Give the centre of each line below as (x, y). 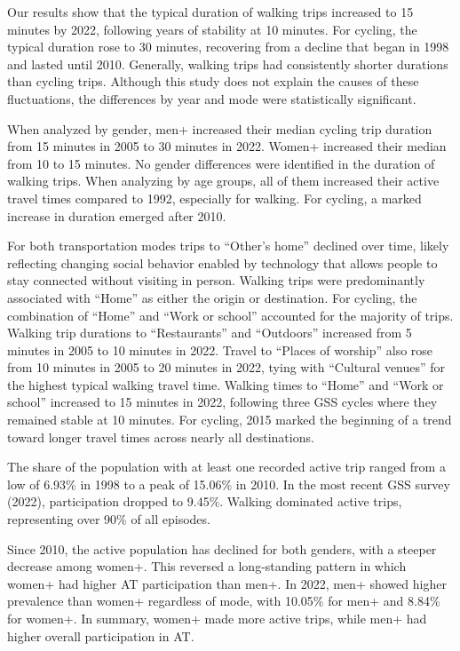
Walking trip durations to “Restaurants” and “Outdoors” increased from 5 (210, 333)
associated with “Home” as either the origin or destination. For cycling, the (212, 297)
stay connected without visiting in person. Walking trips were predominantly (216, 280)
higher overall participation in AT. (101, 635)
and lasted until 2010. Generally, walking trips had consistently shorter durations (228, 64)
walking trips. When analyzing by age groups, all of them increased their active (223, 181)
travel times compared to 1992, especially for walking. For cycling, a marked (214, 198)
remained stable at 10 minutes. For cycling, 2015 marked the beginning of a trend (230, 420)
